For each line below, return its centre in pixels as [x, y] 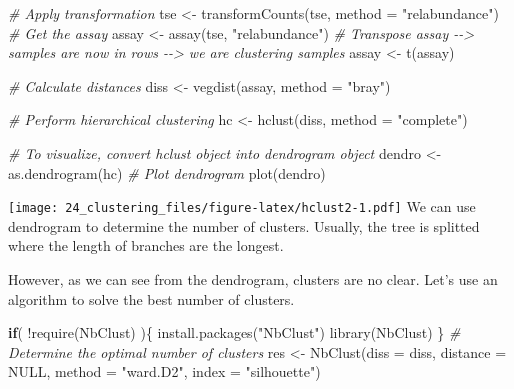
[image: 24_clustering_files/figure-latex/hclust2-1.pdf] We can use [242, 206]
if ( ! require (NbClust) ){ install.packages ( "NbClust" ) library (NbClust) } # [234, 332]
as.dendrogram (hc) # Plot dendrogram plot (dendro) [167, 172]
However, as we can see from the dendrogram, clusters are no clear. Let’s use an [253, 279]
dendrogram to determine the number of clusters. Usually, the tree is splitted [244, 225]
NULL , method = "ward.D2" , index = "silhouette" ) [164, 371]
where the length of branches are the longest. [146, 245]
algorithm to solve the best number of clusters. [151, 298]
